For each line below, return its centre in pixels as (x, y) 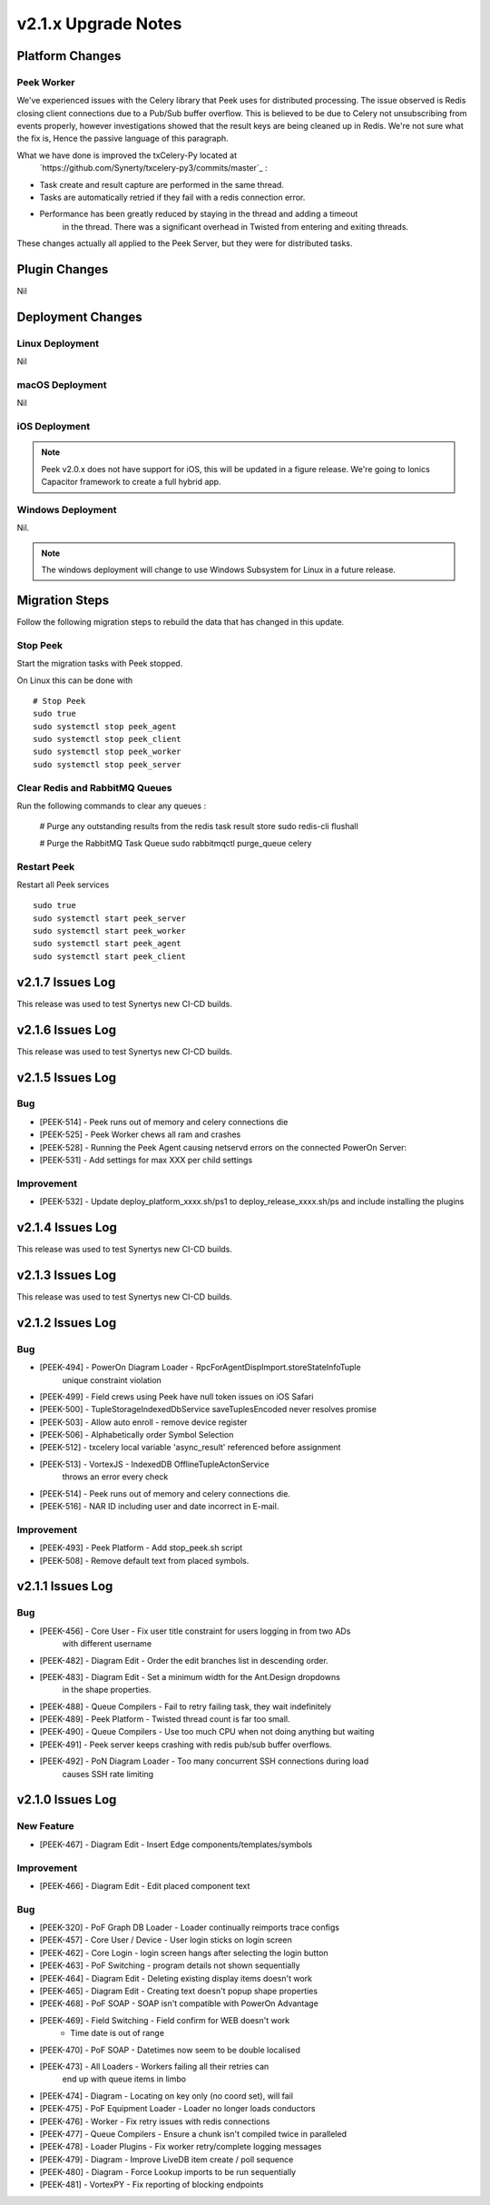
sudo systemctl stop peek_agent (105, 726)
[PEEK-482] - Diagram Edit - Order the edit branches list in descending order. (184, 1660)
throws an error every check (115, 1477)
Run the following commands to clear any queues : (112, 806)
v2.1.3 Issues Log (67, 1275)
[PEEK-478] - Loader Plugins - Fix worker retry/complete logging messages (181, 2147)
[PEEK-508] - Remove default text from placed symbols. (144, 1560)
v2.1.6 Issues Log (67, 1029)
